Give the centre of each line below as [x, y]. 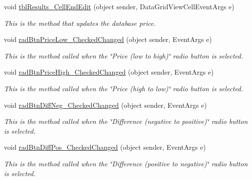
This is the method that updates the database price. [80, 23]
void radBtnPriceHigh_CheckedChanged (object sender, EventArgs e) [109, 72]
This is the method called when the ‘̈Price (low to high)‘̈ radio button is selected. [124, 55]
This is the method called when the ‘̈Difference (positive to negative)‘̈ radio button [126, 163]
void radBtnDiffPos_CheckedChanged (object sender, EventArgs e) [105, 147]
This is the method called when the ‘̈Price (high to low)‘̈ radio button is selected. [124, 88]
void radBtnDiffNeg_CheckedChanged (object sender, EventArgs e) [105, 105]
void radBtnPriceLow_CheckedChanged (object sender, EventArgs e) [108, 39]
